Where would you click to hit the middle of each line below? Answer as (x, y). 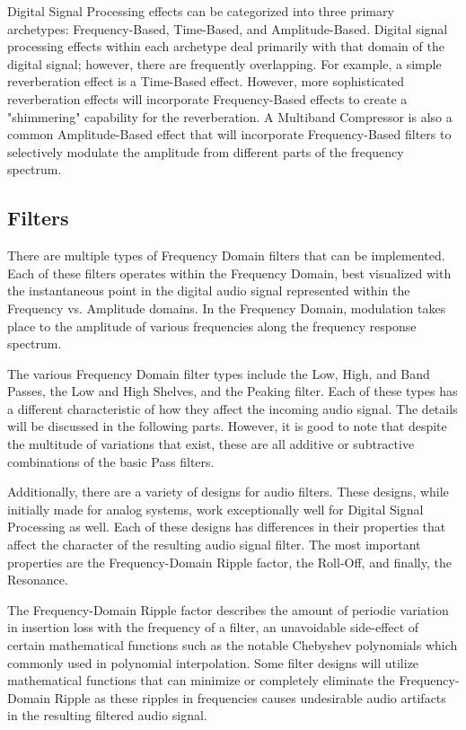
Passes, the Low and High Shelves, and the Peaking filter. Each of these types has (233, 391)
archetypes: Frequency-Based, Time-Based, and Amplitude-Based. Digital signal (228, 28)
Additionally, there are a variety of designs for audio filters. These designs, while (228, 492)
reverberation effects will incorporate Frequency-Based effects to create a (207, 98)
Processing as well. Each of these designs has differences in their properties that (227, 527)
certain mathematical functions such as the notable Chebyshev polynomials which (233, 645)
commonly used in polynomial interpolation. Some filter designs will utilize (213, 662)
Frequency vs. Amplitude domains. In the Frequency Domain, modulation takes (227, 308)
